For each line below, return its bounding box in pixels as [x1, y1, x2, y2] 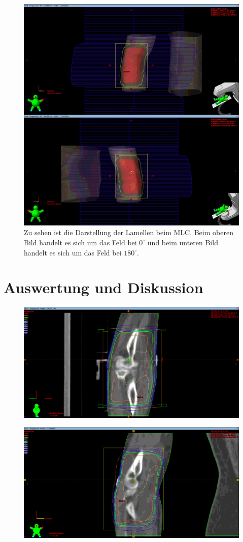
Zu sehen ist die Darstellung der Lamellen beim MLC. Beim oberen [24, 227, 233, 238]
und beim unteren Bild [147, 237, 218, 247]
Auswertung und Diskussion [4, 277, 203, 298]
